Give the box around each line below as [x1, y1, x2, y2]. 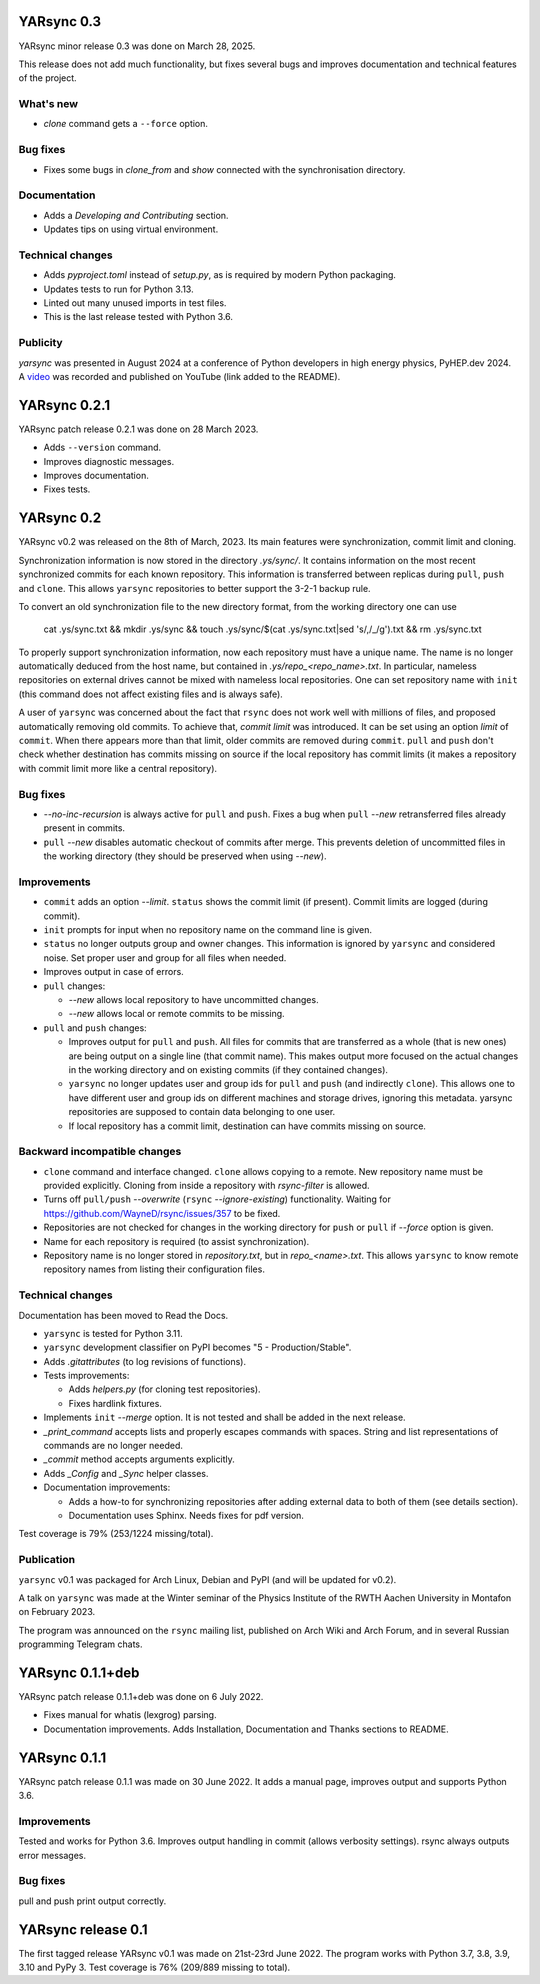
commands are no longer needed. [43, 1440, 184, 1452]
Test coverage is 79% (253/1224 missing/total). [18, 1528, 214, 1540]
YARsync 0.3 [18, 13, 102, 30]
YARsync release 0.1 [18, 1921, 149, 1938]
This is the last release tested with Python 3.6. [43, 311, 234, 323]
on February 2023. [18, 1606, 96, 1618]
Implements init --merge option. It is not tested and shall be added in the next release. [43, 1411, 406, 1424]
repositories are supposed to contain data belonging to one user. [68, 1106, 336, 1118]
